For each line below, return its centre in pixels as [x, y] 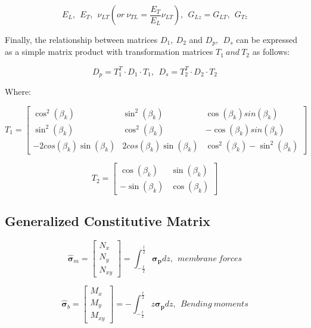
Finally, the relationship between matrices [81, 39]
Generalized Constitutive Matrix [108, 221]
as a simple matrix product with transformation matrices [109, 52]
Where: [18, 91]
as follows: [271, 52]
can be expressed [267, 39]
